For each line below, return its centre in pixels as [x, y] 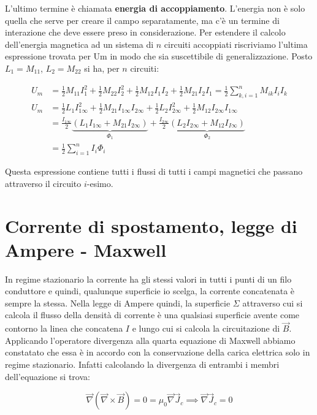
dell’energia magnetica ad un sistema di [79, 44]
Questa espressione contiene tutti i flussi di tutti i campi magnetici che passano [154, 171]
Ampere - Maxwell [86, 249]
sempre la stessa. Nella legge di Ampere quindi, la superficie [118, 303]
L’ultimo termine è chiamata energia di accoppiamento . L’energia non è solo [155, 8]
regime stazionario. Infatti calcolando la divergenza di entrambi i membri [142, 364]
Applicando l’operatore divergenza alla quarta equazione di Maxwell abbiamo [150, 340]
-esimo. [100, 183]
